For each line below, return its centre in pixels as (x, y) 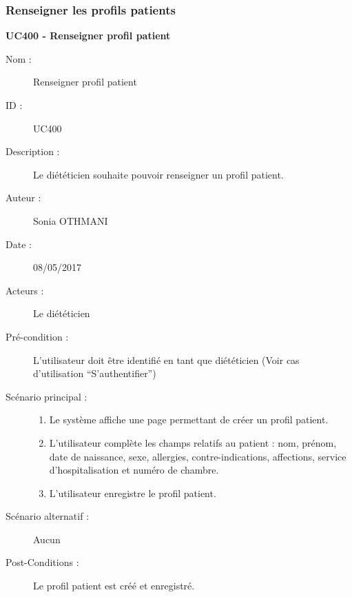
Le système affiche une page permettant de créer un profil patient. (189, 419)
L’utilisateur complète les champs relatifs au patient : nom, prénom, (193, 442)
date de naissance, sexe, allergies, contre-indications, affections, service (198, 456)
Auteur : (23, 198)
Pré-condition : (37, 336)
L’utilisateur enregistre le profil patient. (133, 493)
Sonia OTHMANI (71, 220)
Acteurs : (25, 290)
